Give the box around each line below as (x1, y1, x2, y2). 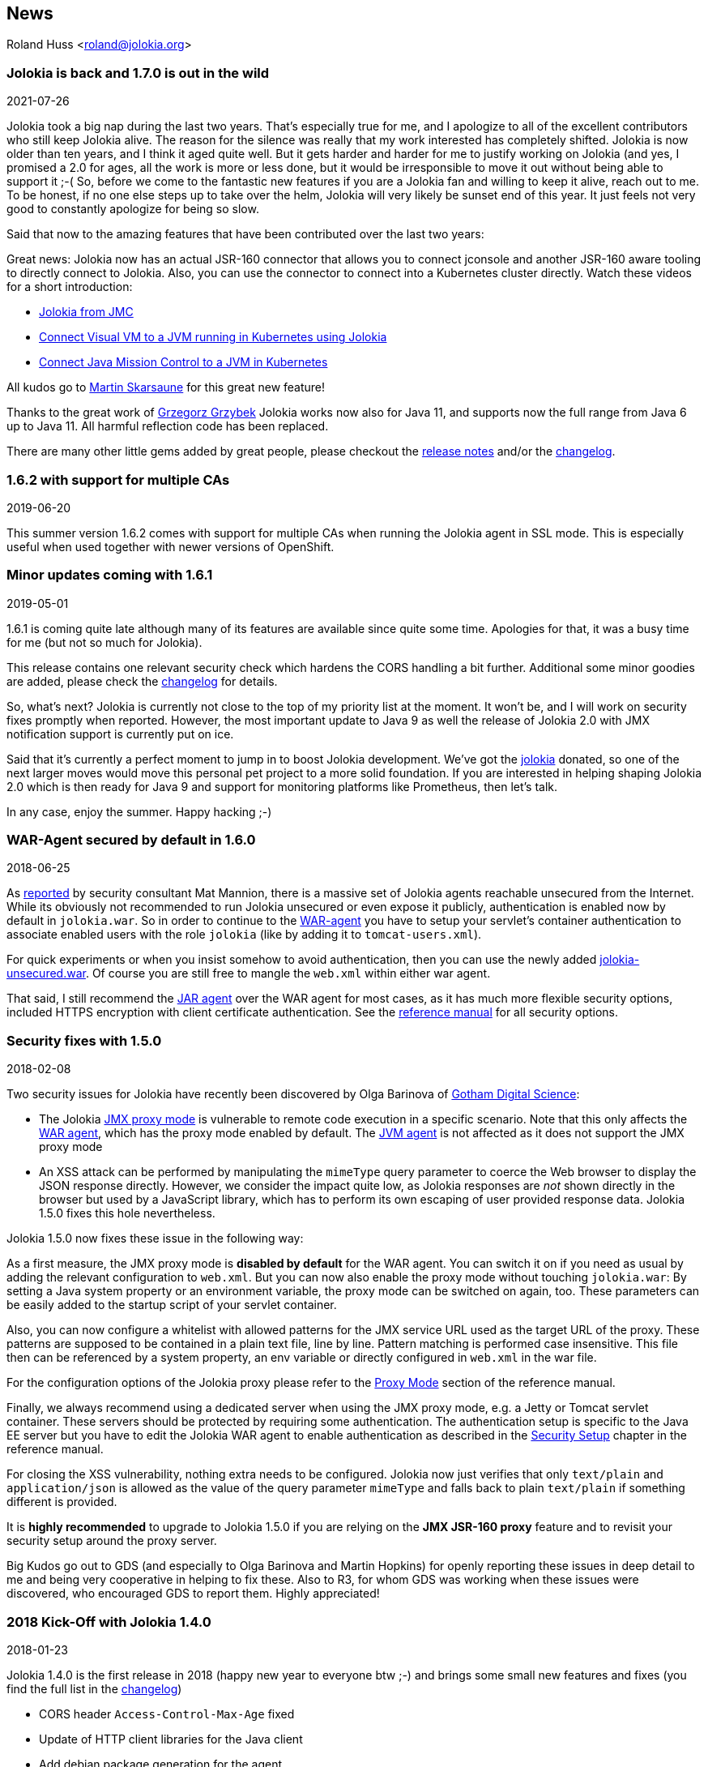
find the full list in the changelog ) (6, 1681, 182, 1696)
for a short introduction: (6, 280, 133, 294)
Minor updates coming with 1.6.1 (6, 567, 213, 584)
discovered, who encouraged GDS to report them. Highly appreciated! (6, 1586, 380, 1601)
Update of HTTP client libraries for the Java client (39, 1731, 303, 1746)
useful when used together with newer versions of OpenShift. (6, 539, 335, 554)
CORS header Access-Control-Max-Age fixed (39, 1706, 295, 1721)
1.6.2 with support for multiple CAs (6, 471, 230, 488)
